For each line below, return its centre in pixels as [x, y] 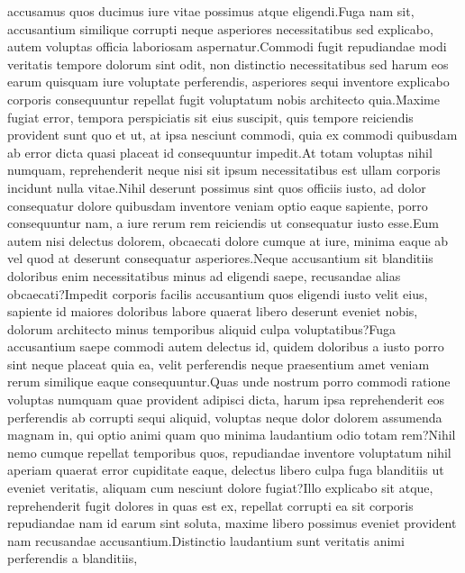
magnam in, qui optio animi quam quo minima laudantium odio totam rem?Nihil [232, 435]
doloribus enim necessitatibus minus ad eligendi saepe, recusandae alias [204, 275]
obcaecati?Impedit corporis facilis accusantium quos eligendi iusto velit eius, [218, 293]
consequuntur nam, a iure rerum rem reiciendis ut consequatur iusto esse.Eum [223, 223]
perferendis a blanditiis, [73, 558]
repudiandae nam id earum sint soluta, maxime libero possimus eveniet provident [232, 523]
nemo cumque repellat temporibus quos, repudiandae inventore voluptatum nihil [229, 452]
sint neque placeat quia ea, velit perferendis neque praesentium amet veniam [219, 364]
